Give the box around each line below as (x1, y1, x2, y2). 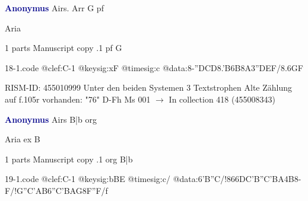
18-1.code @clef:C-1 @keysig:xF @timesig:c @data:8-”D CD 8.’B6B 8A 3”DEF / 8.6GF (5, 61, 303, 74)
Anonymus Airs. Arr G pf (5, 2, 104, 14)
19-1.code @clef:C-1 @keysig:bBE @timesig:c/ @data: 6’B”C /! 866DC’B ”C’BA (5, 173, 284, 185)
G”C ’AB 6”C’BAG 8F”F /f (17, 184, 108, 196)
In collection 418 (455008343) (169, 92, 275, 105)
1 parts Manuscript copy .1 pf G (5, 42, 122, 54)
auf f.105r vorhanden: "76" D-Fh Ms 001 (5, 92, 151, 105)
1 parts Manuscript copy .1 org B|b (5, 152, 133, 165)
